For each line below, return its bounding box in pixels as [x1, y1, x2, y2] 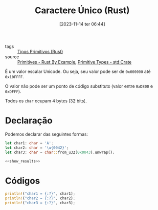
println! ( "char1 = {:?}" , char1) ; [5, 191, 76, 196]
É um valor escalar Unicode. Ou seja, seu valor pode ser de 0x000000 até [5, 69, 151, 74]
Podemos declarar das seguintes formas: [5, 131, 88, 137]
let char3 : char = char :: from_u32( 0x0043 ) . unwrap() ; [5, 150, 115, 155]
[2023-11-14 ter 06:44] [59, 21, 105, 27]
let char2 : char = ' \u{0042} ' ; [5, 145, 69, 150]
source [5, 54, 20, 60]
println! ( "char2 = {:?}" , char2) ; [5, 196, 76, 201]
